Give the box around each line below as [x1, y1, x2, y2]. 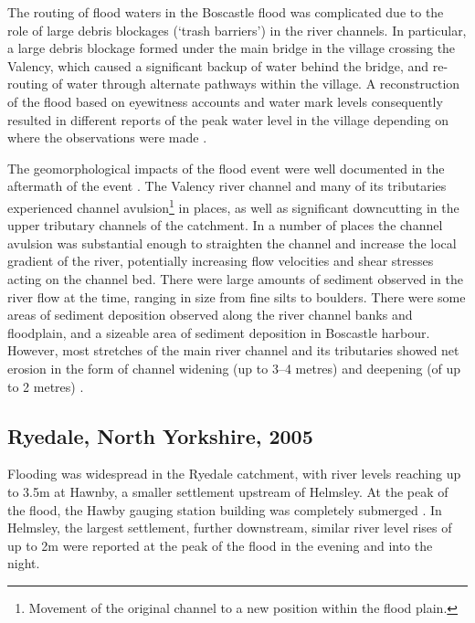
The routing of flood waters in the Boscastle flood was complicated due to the [7, 3, 444, 21]
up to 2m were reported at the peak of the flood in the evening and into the [7, 535, 433, 554]
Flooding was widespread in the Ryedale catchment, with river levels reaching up [7, 464, 461, 483]
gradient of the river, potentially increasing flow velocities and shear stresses [7, 251, 434, 270]
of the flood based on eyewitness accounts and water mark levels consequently [7, 91, 443, 111]
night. [7, 554, 40, 573]
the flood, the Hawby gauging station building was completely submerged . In [7, 500, 442, 519]
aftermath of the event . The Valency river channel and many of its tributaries [7, 176, 447, 195]
